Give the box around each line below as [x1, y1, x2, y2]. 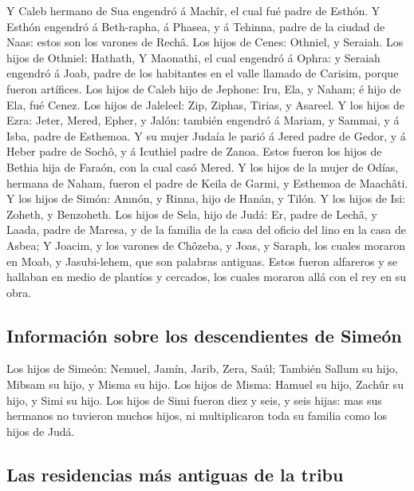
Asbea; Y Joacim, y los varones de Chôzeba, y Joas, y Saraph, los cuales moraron [6, 236, 405, 253]
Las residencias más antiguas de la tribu [6, 461, 344, 486]
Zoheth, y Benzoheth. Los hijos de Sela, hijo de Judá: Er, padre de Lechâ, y [6, 205, 377, 222]
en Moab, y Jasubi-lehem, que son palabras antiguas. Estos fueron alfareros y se [6, 252, 397, 269]
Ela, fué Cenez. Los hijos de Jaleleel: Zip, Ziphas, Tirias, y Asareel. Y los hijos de [6, 96, 404, 113]
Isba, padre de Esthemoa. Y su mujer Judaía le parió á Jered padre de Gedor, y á [6, 127, 406, 144]
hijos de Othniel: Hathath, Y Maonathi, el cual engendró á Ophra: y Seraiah [6, 49, 380, 65]
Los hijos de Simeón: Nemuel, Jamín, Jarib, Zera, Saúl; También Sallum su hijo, [6, 360, 398, 377]
